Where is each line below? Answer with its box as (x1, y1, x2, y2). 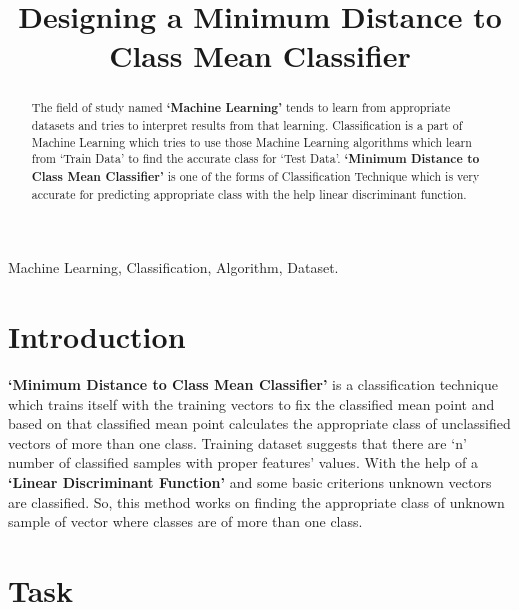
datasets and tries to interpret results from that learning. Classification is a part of (31, 117, 463, 134)
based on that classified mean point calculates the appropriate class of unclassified (8, 413, 511, 434)
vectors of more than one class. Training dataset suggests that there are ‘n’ (8, 432, 467, 453)
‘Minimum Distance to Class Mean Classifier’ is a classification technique (8, 374, 498, 395)
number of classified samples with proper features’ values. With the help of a (8, 452, 479, 473)
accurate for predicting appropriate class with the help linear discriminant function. (31, 185, 467, 202)
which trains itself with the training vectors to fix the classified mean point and (8, 393, 495, 414)
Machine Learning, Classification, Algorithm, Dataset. (8, 257, 339, 278)
